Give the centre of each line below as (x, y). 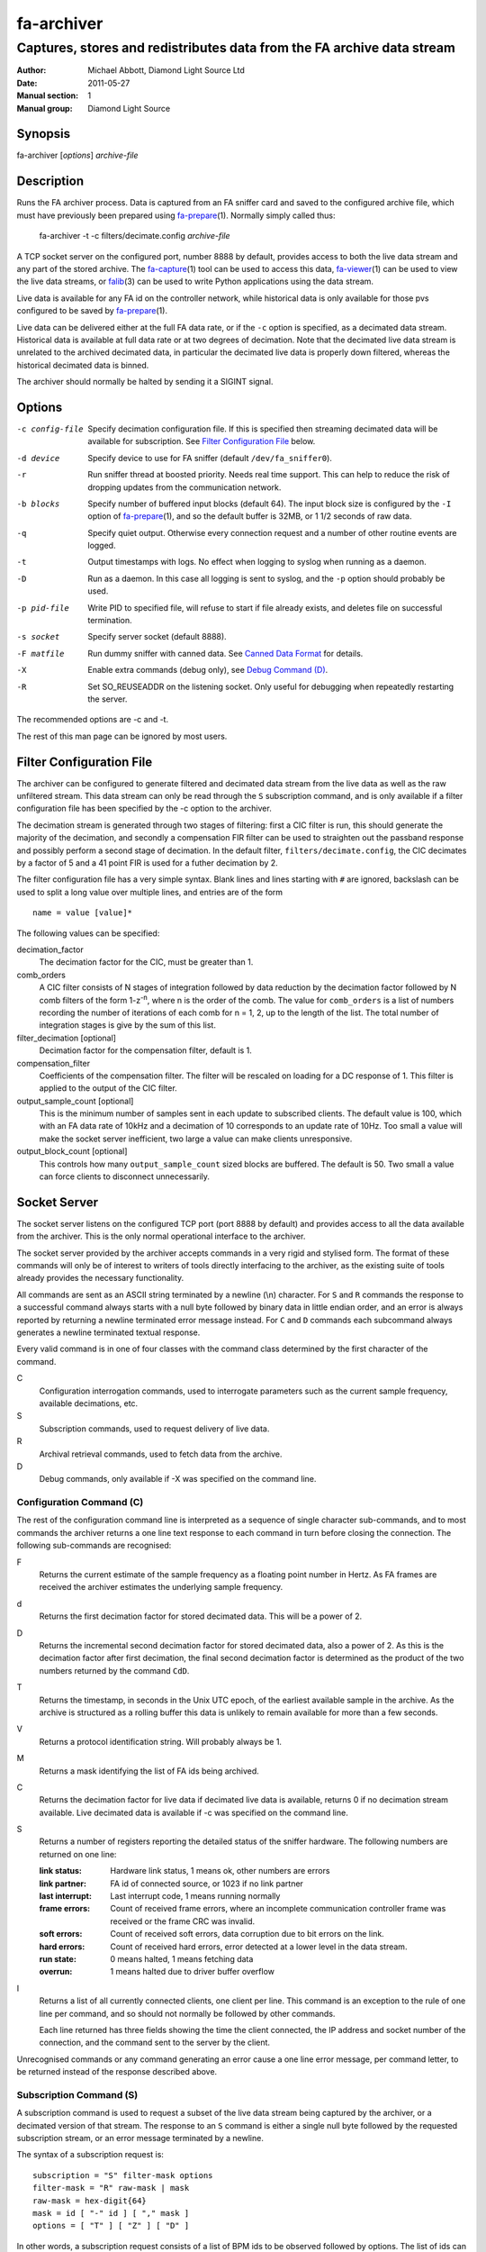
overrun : (56, 1972)
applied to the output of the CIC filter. (108, 1088)
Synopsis (44, 134)
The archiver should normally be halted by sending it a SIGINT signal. (145, 382)
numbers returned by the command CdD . (114, 1670)
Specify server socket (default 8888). (157, 637)
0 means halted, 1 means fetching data (182, 1958)
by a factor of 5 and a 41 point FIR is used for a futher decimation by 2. (147, 863)
